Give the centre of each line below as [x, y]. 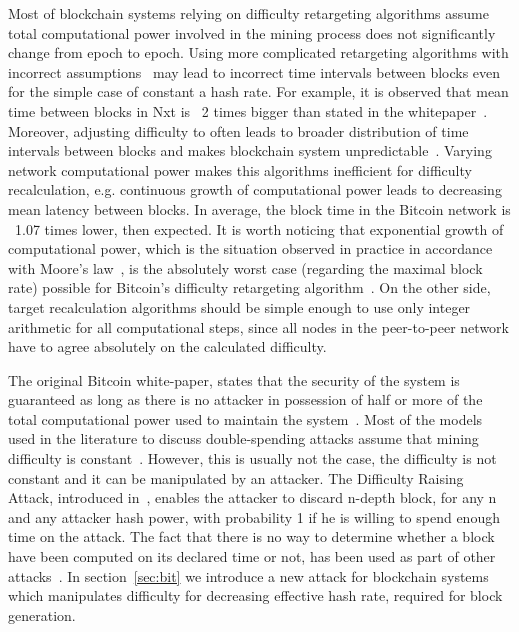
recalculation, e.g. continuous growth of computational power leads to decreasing [255, 189]
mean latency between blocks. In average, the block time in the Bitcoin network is [259, 208]
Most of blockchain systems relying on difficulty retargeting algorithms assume [248, 13]
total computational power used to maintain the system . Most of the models [245, 418]
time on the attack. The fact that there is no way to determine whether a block [251, 536]
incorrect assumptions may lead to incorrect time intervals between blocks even [254, 71]
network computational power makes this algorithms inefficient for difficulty [240, 169]
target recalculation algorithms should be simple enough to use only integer [239, 306]
